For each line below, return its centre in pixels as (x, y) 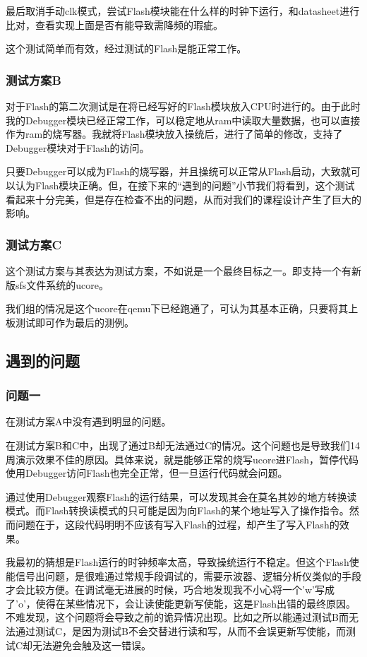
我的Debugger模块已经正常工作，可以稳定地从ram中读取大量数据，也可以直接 (183, 120)
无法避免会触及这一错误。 (92, 645)
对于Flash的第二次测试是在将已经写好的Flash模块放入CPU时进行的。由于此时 (183, 106)
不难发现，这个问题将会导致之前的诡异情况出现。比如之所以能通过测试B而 (177, 617)
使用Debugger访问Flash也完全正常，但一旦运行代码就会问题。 (147, 473)
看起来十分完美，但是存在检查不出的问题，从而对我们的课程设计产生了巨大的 (183, 199)
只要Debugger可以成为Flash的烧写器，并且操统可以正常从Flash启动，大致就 (178, 171)
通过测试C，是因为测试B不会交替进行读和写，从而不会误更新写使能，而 (181, 631)
